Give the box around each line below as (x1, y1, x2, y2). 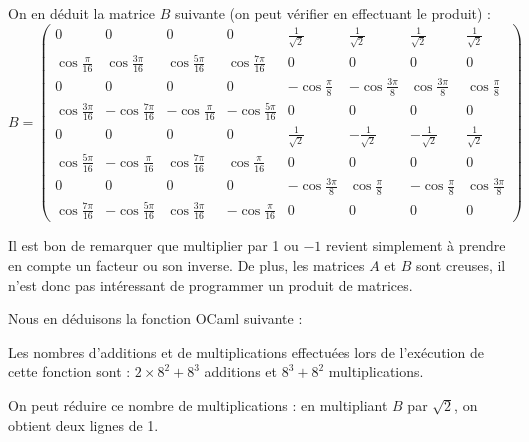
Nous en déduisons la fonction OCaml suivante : (8, 308, 303, 329)
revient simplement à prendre (326, 235, 506, 256)
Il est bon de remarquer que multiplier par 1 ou (8, 235, 299, 256)
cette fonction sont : (8, 361, 131, 382)
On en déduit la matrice (8, 3, 156, 23)
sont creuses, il (415, 255, 506, 275)
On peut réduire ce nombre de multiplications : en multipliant (8, 394, 388, 415)
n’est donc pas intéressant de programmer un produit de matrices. (8, 274, 413, 295)
